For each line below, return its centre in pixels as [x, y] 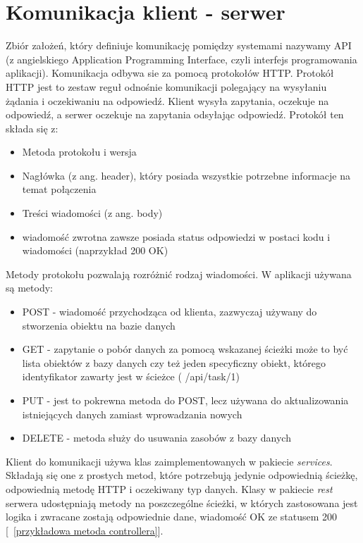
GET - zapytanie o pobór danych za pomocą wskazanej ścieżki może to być [185, 349]
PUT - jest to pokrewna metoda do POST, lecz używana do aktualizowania [185, 400]
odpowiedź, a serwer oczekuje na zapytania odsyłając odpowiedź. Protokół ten [175, 114]
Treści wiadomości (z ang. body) [92, 213]
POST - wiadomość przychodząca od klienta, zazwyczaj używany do [170, 312]
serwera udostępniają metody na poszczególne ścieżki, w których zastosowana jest [182, 503]
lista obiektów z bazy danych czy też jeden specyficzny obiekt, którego [174, 362]
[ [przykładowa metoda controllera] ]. [85, 530]
